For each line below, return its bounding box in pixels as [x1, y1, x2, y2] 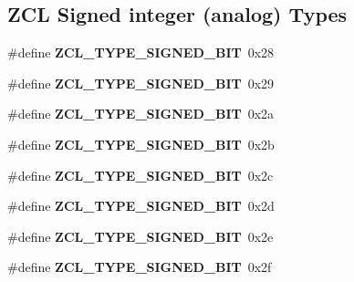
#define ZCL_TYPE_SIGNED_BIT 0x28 [7, 43, 275, 62]
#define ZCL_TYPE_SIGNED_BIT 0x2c [7, 165, 274, 184]
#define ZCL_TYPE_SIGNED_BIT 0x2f [7, 257, 272, 277]
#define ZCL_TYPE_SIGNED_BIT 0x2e [7, 226, 274, 245]
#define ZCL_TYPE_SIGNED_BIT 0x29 [7, 73, 275, 92]
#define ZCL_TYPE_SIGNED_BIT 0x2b [7, 134, 275, 153]
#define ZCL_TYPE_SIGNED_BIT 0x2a [7, 104, 275, 123]
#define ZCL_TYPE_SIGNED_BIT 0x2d [7, 196, 275, 215]
